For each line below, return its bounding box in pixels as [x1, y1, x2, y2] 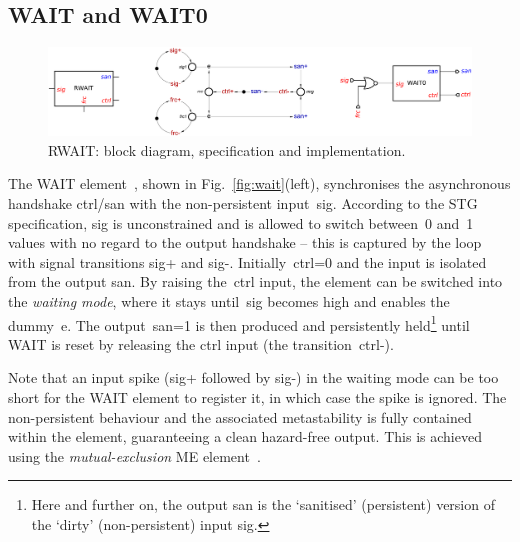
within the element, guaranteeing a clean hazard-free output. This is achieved [8, 426, 482, 447]
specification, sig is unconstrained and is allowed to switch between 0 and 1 [8, 212, 474, 233]
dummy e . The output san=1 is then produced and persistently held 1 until [8, 311, 470, 335]
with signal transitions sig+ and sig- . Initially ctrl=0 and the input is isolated [8, 251, 487, 272]
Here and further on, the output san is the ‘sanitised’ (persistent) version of [31, 494, 495, 515]
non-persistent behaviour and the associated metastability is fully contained [8, 406, 472, 427]
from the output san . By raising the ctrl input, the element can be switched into [8, 271, 503, 292]
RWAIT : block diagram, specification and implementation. [48, 139, 406, 160]
